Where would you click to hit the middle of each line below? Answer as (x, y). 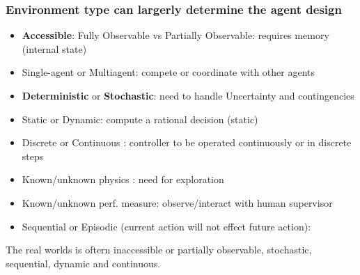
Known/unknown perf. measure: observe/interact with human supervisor (177, 202)
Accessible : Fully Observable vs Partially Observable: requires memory (175, 35)
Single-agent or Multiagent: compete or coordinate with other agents (169, 72)
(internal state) (54, 48)
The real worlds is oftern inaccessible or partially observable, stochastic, (159, 250)
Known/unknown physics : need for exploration (123, 179)
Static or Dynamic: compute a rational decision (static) (140, 119)
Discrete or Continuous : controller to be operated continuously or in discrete (187, 142)
